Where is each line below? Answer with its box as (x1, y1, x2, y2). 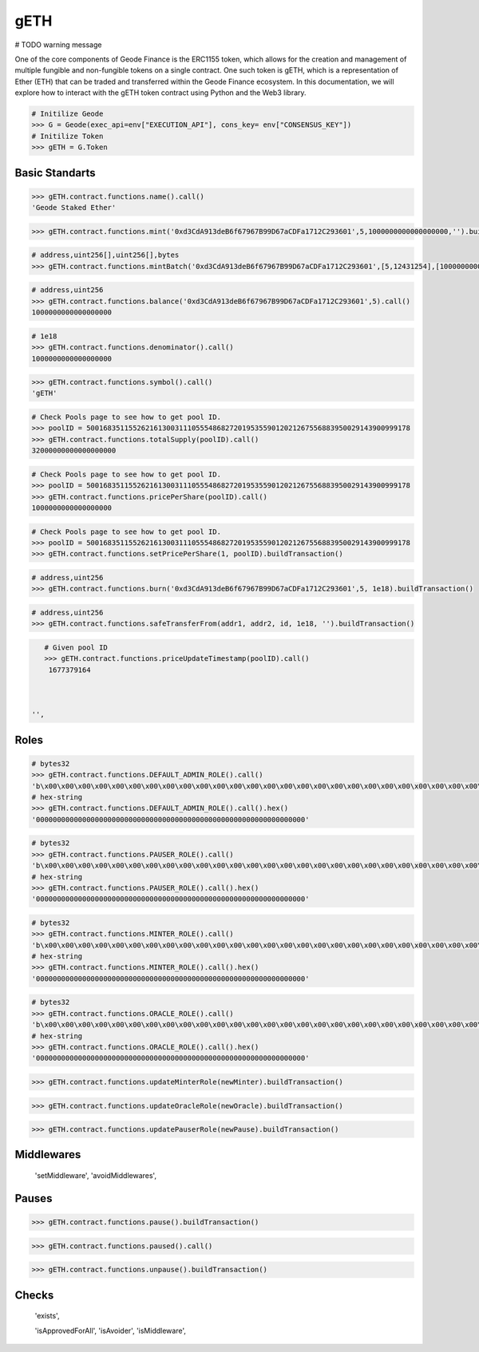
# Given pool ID (44, 642, 108, 652)
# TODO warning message (14, 40, 102, 49)
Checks (14, 1288, 54, 1302)
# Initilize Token (31, 132, 104, 140)
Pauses (14, 1192, 53, 1205)
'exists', (34, 1311, 60, 1321)
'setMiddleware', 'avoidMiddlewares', (34, 1171, 157, 1180)
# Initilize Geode (31, 109, 104, 119)
